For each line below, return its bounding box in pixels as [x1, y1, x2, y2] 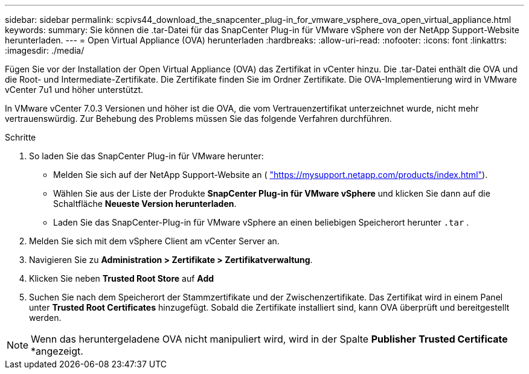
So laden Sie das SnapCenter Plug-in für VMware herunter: [29, 151, 264, 161]
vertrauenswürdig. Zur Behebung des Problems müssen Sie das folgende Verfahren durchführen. [5, 113, 392, 124]
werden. [29, 312, 62, 323]
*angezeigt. [31, 345, 83, 357]
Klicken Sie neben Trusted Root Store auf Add [29, 273, 214, 284]
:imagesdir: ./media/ [5, 45, 85, 55]
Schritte [5, 132, 36, 142]
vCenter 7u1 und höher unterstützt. [5, 84, 144, 95]
